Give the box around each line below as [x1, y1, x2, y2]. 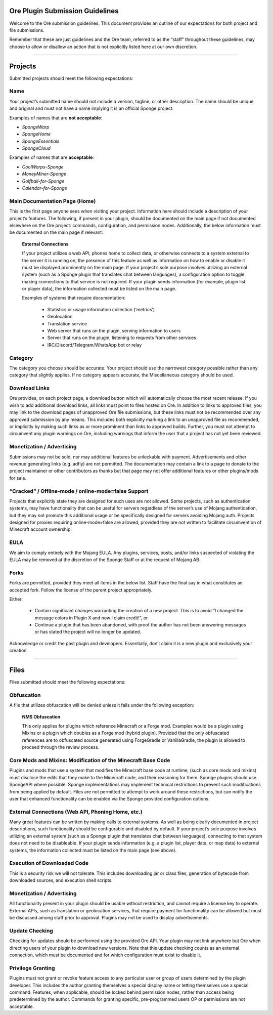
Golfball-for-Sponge [22, 178, 65, 184]
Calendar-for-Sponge [22, 185, 68, 191]
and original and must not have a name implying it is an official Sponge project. [9, 105, 174, 111]
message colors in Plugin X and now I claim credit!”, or [34, 615, 148, 621]
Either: [9, 596, 23, 602]
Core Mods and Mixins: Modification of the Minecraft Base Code [9, 757, 170, 764]
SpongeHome [22, 131, 51, 137]
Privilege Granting [9, 964, 55, 971]
